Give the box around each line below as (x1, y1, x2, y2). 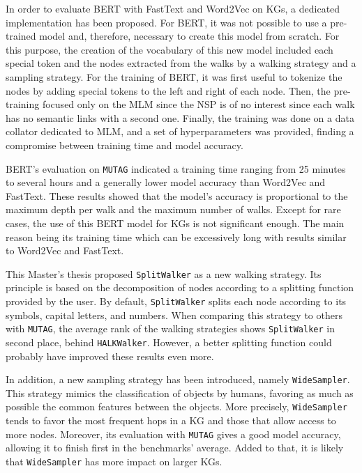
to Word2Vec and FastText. (6, 243, 124, 258)
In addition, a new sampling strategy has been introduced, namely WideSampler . (6, 372, 350, 387)
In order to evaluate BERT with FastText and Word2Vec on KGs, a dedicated (6, 1, 340, 15)
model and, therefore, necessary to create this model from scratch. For (39, 29, 340, 43)
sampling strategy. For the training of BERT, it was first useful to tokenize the (6, 69, 342, 84)
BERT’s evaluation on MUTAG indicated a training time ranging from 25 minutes (6, 161, 346, 176)
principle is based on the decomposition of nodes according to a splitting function (6, 280, 354, 295)
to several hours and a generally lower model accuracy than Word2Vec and (6, 175, 326, 189)
